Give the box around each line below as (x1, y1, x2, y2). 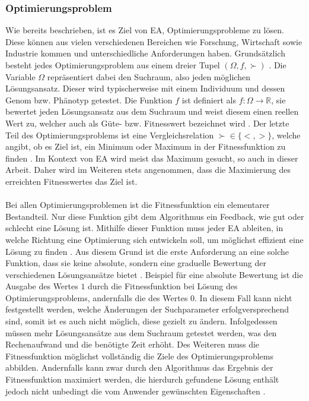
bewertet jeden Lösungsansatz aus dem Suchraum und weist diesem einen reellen (5, 105, 299, 118)
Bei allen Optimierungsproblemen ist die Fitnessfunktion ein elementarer (5, 198, 270, 211)
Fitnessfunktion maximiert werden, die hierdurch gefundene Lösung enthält (5, 373, 279, 386)
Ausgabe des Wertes (5, 280, 78, 292)
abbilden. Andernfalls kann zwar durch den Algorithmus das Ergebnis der (5, 361, 273, 374)
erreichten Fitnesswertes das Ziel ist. (5, 175, 138, 187)
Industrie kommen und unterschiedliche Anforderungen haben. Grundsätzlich (5, 47, 285, 59)
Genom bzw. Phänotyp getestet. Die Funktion (5, 93, 173, 106)
